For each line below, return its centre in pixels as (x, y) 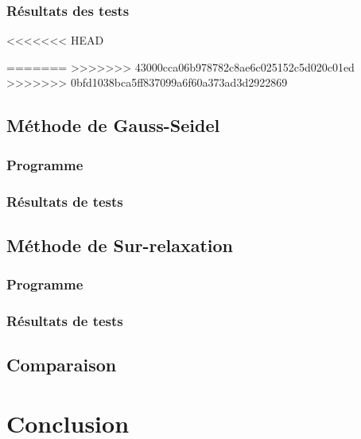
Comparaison (62, 365)
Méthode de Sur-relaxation (120, 245)
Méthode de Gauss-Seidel (113, 125)
